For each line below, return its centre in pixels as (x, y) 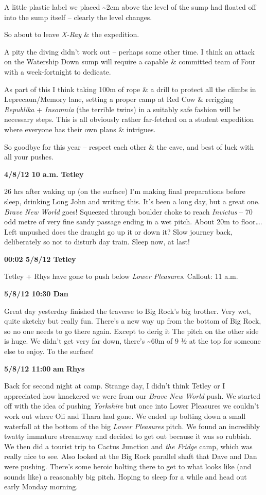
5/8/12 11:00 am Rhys (45, 368)
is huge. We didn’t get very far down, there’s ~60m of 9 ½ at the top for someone (132, 341)
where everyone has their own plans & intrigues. (80, 129)
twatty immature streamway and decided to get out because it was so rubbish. (128, 436)
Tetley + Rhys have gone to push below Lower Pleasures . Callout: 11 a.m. (121, 276)
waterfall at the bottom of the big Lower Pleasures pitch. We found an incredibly (132, 426)
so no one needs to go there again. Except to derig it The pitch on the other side (131, 331)
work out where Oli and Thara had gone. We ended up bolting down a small (125, 416)
